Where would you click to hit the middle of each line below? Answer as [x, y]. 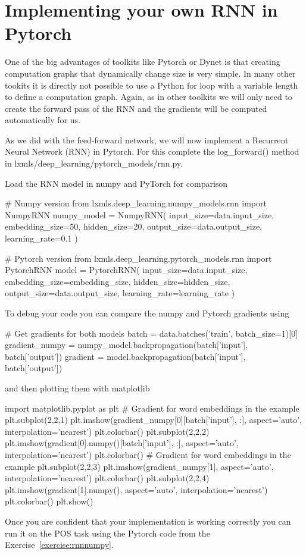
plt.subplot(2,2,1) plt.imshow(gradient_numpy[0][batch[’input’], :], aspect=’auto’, [153, 420]
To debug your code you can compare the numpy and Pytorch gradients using [147, 313]
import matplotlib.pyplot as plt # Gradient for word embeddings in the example [152, 408]
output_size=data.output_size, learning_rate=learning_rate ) [120, 293]
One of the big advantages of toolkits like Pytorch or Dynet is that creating [143, 62]
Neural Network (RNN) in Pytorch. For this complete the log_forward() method [152, 151]
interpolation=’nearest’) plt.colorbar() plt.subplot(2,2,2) [107, 431]
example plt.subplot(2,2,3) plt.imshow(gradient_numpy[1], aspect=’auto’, [139, 466]
